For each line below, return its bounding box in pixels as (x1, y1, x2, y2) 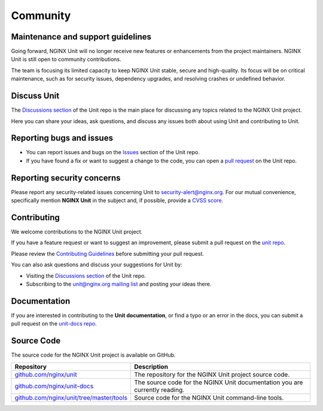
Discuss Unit (11, 91, 60, 101)
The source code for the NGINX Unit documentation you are (133, 378, 303, 387)
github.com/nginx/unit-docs (14, 382, 94, 390)
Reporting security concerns (11, 173, 121, 183)
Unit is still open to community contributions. (11, 56, 121, 63)
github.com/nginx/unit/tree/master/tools (14, 393, 128, 401)
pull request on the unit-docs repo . (11, 320, 97, 327)
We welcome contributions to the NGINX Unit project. (11, 228, 143, 235)
